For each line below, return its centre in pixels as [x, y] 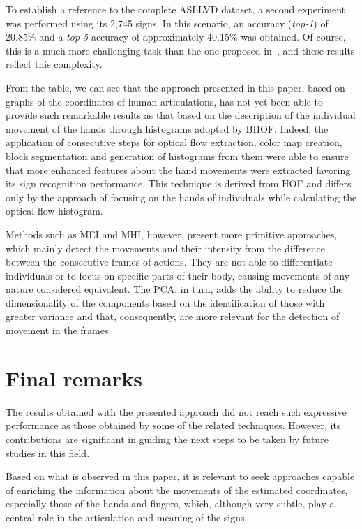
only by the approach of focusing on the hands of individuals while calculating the [181, 197]
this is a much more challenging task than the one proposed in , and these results [180, 50]
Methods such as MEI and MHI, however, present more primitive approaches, [172, 234]
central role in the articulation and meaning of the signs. [127, 517]
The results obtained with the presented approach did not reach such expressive [176, 411]
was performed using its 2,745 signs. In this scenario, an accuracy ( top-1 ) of [167, 23]
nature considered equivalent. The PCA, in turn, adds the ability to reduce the [174, 289]
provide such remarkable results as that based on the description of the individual [181, 115]
